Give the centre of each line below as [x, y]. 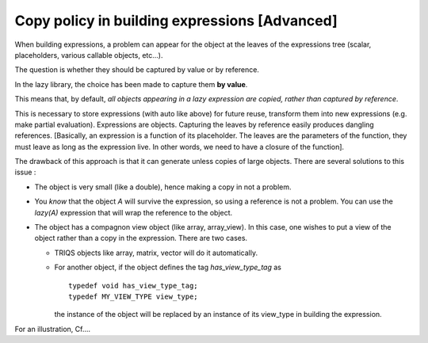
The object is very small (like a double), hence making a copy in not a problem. [163, 187]
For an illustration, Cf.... [53, 329]
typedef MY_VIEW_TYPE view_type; [133, 296]
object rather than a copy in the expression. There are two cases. [141, 238]
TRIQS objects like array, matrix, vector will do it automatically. [156, 253]
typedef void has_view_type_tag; [133, 286]
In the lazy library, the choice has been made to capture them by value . [131, 84]
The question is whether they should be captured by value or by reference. [137, 70]
